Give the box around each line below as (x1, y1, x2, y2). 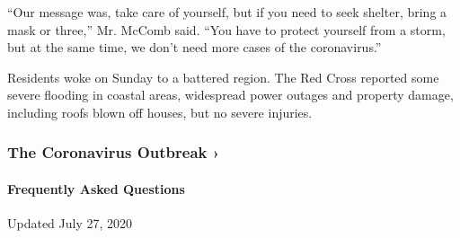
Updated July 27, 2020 (7, 214, 133, 233)
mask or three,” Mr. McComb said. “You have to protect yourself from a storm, (7, 20, 446, 39)
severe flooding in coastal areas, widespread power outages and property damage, (7, 85, 454, 104)
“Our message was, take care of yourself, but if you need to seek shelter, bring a (7, 3, 447, 21)
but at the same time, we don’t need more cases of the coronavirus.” (7, 38, 382, 57)
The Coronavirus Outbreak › (7, 141, 220, 163)
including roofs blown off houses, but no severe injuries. (7, 102, 313, 121)
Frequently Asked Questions (7, 180, 185, 198)
